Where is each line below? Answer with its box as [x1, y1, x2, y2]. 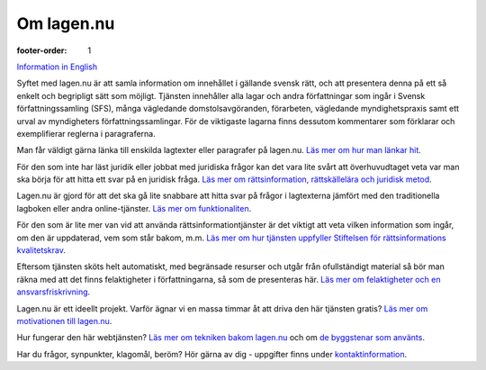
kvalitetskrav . [16, 245, 67, 256]
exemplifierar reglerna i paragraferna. [16, 128, 157, 139]
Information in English [16, 61, 98, 72]
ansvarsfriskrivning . [16, 286, 91, 297]
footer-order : [16, 45, 67, 56]
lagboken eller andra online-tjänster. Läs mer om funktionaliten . [16, 203, 252, 213]
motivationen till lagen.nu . [16, 315, 112, 326]
